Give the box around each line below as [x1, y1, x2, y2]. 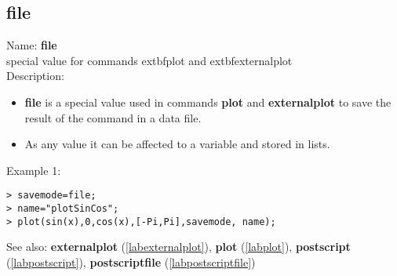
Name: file [6, 37, 57, 53]
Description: [6, 67, 64, 84]
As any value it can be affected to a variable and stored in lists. [24, 136, 330, 152]
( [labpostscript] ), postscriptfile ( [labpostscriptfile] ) [6, 253, 256, 270]
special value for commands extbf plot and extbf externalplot [6, 52, 293, 68]
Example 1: [6, 162, 61, 178]
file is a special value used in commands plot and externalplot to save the [24, 93, 392, 110]
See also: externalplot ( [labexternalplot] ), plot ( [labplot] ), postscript [6, 238, 351, 255]
